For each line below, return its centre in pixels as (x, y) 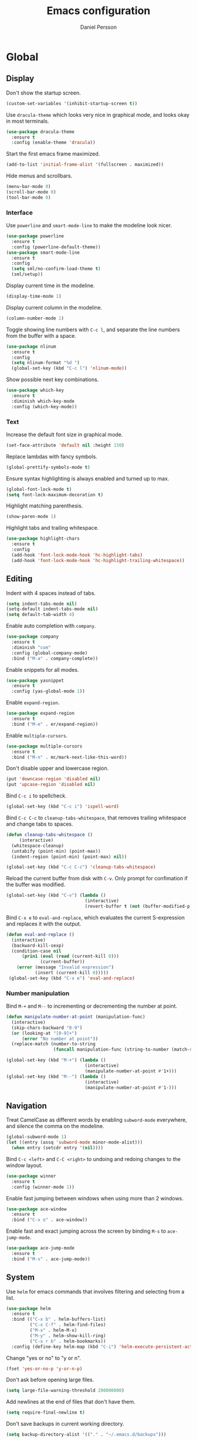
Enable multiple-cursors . (37, 735)
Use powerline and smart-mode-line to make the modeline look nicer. (89, 226)
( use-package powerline (35, 236)
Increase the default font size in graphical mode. (64, 434)
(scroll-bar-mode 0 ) (31, 192)
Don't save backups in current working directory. (65, 1424)
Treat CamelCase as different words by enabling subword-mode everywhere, (97, 1120)
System (21, 1278)
